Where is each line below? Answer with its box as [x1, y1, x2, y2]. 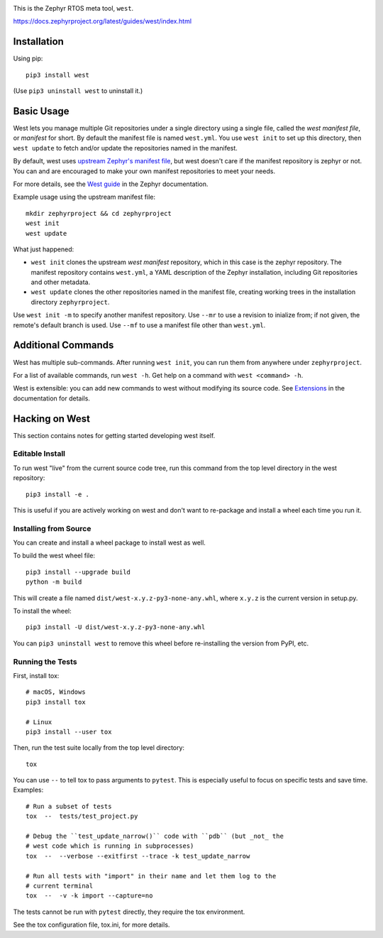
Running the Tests [13, 657, 77, 667]
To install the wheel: [13, 607, 72, 616]
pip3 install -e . [26, 490, 90, 498]
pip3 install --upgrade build [26, 568, 131, 576]
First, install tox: [13, 671, 60, 680]
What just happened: [13, 245, 74, 253]
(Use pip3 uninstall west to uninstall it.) [13, 87, 143, 95]
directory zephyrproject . [30, 298, 110, 306]
